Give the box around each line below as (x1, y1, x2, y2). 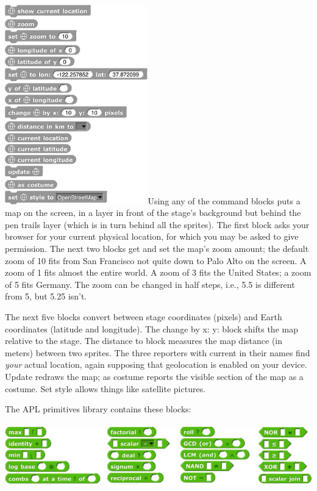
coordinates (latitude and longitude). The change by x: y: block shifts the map (5, 322, 298, 335)
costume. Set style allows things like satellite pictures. (5, 382, 206, 395)
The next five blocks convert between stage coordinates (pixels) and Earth (5, 310, 282, 323)
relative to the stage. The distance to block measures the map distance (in (5, 334, 283, 347)
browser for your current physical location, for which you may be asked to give (5, 230, 299, 243)
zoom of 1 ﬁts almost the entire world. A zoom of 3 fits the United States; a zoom (5, 266, 312, 279)
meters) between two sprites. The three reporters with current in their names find (5, 346, 310, 359)
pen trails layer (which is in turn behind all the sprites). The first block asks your (5, 218, 310, 231)
